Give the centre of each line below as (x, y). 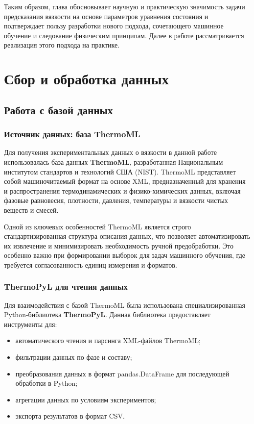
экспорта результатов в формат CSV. (70, 416)
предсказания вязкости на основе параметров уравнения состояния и (106, 16)
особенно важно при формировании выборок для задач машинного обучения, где (125, 255)
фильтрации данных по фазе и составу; (74, 357)
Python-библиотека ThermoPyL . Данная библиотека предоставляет (107, 314)
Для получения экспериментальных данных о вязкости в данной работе (110, 152)
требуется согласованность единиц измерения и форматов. (91, 264)
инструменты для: (31, 324)
